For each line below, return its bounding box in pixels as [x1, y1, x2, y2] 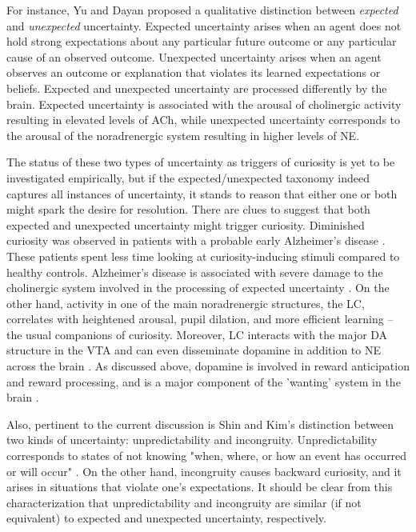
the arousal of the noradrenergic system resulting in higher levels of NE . [6, 126, 360, 143]
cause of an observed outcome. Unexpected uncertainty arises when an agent [6, 48, 382, 65]
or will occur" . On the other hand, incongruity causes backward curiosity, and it [6, 462, 402, 479]
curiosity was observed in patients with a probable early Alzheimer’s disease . [6, 232, 386, 249]
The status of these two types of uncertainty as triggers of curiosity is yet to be [6, 154, 395, 170]
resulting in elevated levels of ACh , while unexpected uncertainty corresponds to [6, 111, 401, 128]
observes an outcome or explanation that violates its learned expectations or [6, 64, 381, 81]
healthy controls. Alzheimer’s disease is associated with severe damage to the [6, 263, 383, 280]
